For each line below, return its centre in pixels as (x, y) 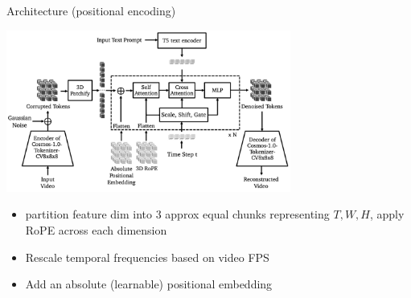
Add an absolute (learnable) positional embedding (149, 284)
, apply (387, 214)
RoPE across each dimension (96, 229)
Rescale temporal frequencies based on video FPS (147, 257)
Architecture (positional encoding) (91, 10)
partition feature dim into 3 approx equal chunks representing (177, 214)
